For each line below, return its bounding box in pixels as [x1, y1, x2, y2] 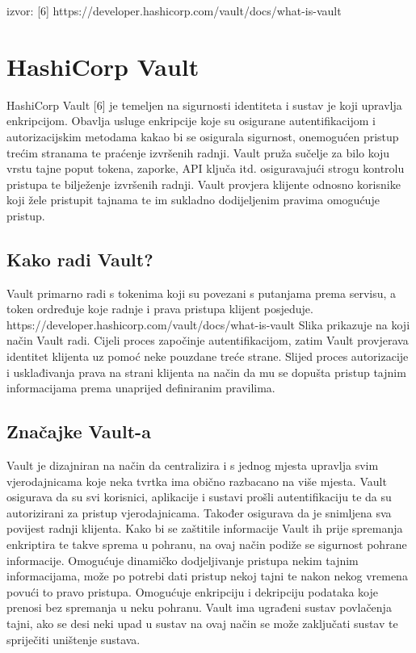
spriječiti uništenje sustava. [6, 630, 141, 647]
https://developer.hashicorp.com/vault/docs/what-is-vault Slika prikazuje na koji [6, 316, 410, 333]
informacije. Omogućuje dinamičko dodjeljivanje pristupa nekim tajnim [6, 551, 359, 568]
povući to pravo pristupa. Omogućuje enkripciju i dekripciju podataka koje [6, 583, 378, 600]
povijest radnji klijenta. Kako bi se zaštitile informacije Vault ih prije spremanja [6, 520, 403, 537]
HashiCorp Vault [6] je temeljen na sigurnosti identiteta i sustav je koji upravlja [6, 96, 402, 113]
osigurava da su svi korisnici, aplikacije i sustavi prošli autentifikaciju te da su [6, 488, 392, 505]
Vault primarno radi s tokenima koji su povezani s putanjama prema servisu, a [6, 284, 397, 301]
